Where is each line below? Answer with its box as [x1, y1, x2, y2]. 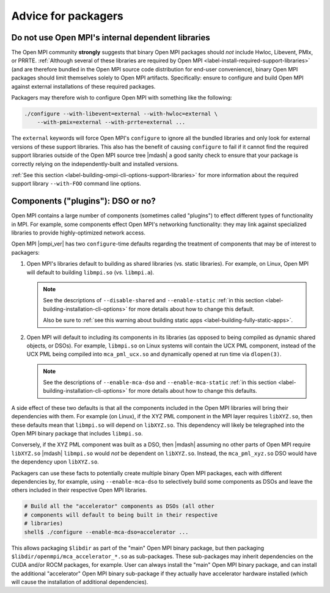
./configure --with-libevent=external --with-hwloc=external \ [24, 111, 218, 117]
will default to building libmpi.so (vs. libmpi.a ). [26, 269, 155, 276]
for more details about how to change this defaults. [128, 387, 257, 395]
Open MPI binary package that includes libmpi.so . [11, 430, 143, 437]
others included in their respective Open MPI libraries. [11, 486, 147, 494]
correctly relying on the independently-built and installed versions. [11, 160, 179, 167]
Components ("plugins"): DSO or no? [11, 196, 156, 206]
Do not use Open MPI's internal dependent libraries [11, 32, 210, 43]
